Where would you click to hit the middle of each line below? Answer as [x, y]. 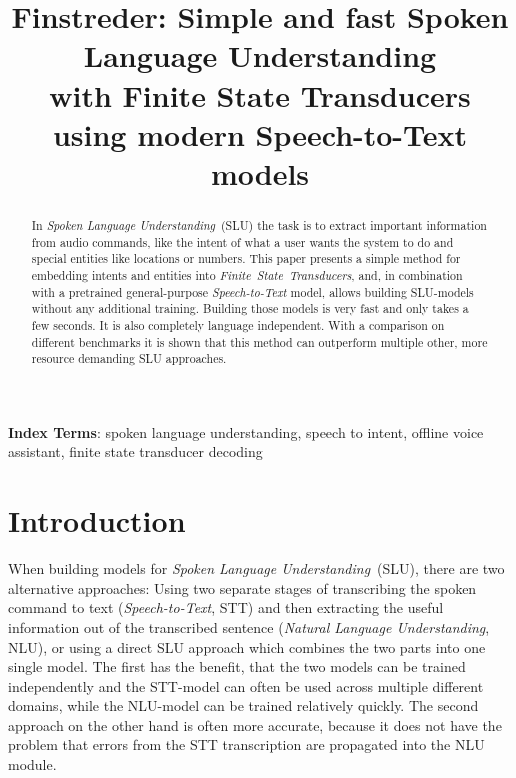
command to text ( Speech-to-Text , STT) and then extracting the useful [226, 607]
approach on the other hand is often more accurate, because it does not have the [255, 724]
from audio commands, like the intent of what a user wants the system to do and [242, 241]
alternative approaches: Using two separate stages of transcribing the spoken [242, 587]
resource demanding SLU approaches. [129, 358]
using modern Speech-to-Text [260, 133]
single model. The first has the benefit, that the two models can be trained [237, 666]
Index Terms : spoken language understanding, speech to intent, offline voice [246, 431]
